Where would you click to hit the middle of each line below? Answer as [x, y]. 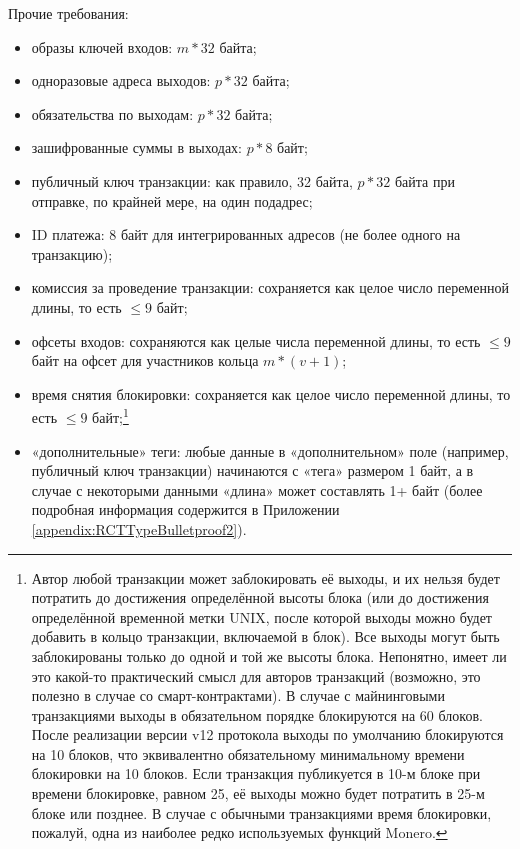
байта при [424, 180]
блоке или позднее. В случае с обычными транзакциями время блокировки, [261, 812]
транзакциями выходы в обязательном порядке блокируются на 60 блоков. [257, 714]
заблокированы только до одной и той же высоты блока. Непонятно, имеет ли [269, 655]
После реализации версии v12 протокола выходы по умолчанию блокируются [267, 734]
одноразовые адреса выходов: [121, 80]
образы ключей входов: [102, 46]
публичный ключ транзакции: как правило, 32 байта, [192, 180]
